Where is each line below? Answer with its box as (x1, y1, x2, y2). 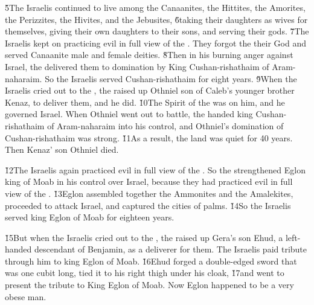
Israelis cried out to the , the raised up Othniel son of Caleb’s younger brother (5, 84, 295, 97)
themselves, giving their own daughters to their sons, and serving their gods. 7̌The (5, 25, 309, 37)
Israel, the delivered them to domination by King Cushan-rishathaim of (5, 60, 269, 72)
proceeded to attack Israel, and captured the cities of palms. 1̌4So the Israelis (5, 199, 291, 211)
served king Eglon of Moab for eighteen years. (5, 211, 175, 223)
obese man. (5, 290, 46, 303)
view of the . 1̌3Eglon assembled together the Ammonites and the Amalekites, (5, 187, 293, 199)
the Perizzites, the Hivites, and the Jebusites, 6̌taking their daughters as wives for (5, 13, 308, 25)
